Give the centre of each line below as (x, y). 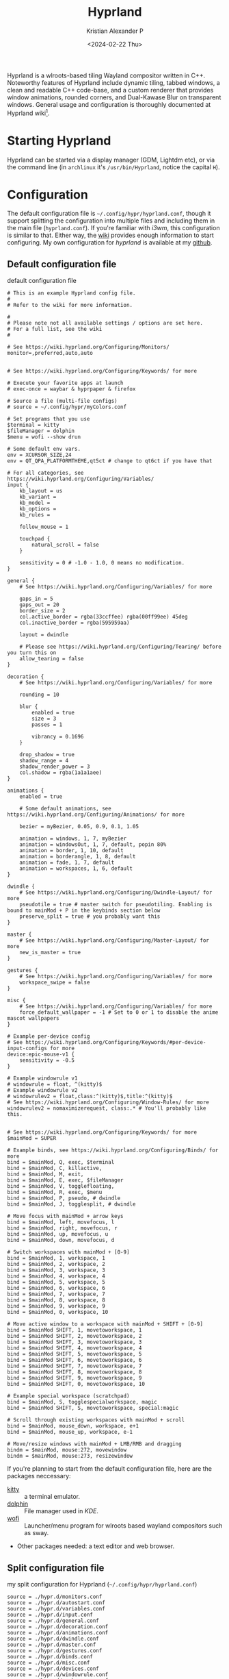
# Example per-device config (49, 1036)
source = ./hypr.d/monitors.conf (55, 1597)
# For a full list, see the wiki (55, 329)
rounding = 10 (39, 695)
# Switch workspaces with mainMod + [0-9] (68, 1252)
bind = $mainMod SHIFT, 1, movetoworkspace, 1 (75, 1330)
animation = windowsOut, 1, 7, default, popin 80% (93, 845)
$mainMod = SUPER (32, 1139)
